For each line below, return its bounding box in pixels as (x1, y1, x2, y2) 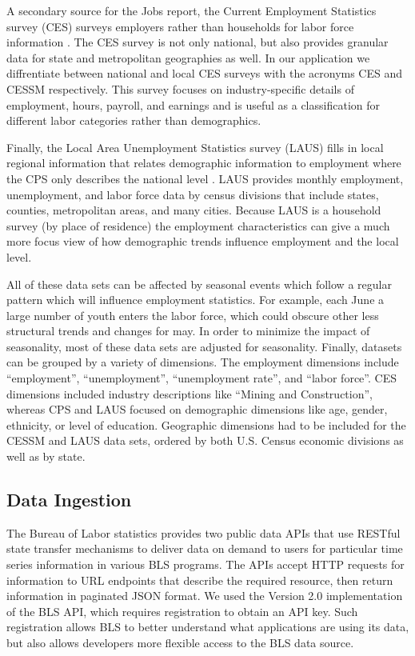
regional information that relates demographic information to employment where (6, 154, 401, 171)
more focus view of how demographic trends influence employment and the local (6, 233, 399, 250)
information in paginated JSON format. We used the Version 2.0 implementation (6, 587, 403, 604)
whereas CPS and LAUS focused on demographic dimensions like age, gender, (6, 401, 388, 418)
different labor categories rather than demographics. (6, 112, 261, 129)
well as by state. (6, 448, 86, 465)
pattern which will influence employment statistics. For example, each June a (6, 291, 385, 308)
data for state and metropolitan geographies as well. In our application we (6, 49, 370, 66)
